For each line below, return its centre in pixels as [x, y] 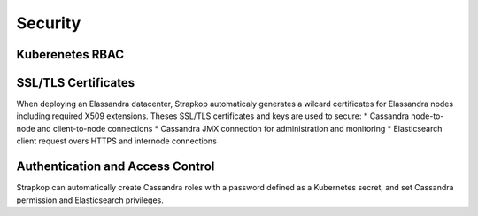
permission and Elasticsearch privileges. [90, 200]
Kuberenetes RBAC [70, 54]
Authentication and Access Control [116, 167]
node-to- [428, 116]
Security [49, 23]
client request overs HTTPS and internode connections [116, 141]
